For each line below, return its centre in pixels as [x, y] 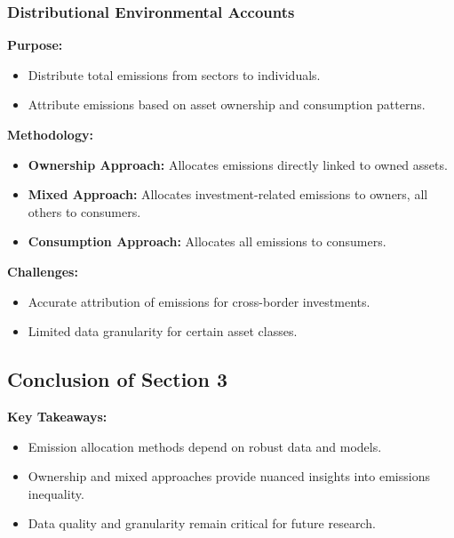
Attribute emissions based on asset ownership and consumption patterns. [227, 104]
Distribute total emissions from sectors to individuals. [174, 74]
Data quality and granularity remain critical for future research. [202, 523]
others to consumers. [84, 211]
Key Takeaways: [57, 416]
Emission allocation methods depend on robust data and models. [205, 446]
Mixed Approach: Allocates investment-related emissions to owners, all [228, 194]
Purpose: [35, 45]
